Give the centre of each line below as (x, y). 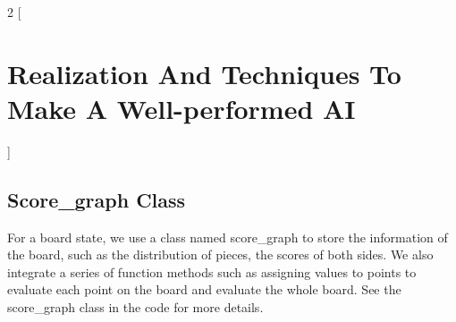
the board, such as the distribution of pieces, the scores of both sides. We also (220, 254)
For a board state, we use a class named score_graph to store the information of (228, 237)
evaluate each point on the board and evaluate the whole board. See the (204, 289)
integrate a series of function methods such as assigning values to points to (212, 271)
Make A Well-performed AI (182, 108)
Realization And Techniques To (204, 73)
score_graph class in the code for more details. (135, 307)
